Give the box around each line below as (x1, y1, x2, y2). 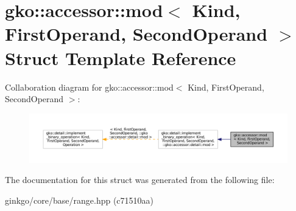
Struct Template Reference (5, 45, 236, 70)
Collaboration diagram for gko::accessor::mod (5, 80, 174, 93)
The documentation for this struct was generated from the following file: (5, 173, 275, 186)
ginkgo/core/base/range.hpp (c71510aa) (5, 194, 154, 207)
